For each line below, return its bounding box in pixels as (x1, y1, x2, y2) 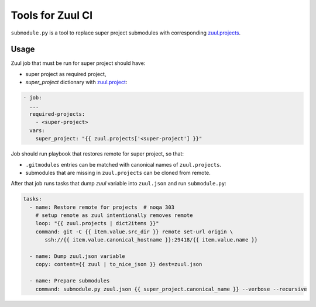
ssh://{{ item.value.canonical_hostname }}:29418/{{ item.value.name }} (44, 237, 258, 243)
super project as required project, (25, 70, 107, 77)
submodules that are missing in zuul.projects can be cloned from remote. (25, 169, 211, 176)
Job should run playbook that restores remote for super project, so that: (11, 150, 184, 157)
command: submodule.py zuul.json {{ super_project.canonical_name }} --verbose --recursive (35, 285, 307, 292)
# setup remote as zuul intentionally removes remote (35, 212, 193, 219)
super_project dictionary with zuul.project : (25, 79, 128, 86)
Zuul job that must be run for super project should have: (11, 60, 146, 67)
